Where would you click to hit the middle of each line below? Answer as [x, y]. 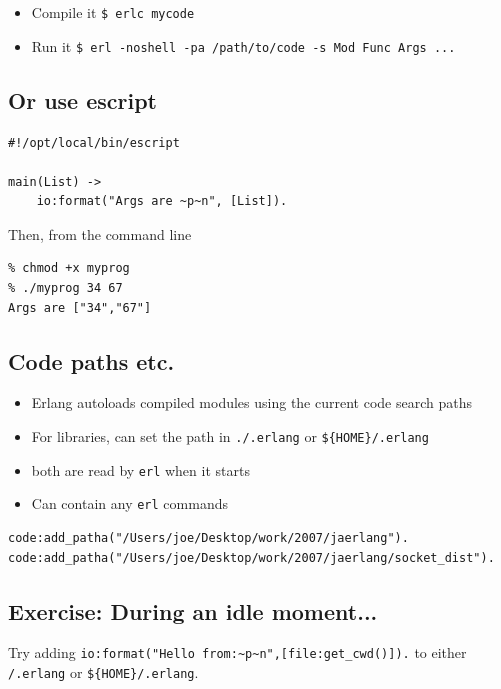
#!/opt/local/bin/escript [94, 142]
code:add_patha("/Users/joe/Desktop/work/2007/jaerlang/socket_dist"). [251, 557]
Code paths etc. [91, 360]
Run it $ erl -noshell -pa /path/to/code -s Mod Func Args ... [243, 45]
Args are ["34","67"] [80, 307]
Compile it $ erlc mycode [113, 12]
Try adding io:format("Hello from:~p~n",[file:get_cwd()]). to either [237, 652]
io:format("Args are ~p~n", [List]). [162, 201]
